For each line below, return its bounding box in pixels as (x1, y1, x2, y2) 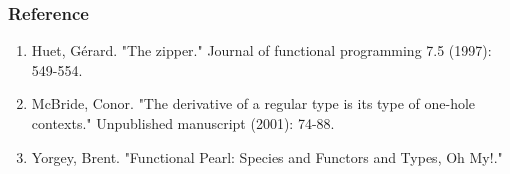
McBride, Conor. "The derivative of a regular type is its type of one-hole (31, 93, 476, 114)
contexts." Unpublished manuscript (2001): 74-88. (31, 113, 335, 133)
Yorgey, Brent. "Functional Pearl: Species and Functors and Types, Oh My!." (31, 146, 503, 167)
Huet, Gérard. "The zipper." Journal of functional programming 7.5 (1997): (31, 40, 492, 61)
